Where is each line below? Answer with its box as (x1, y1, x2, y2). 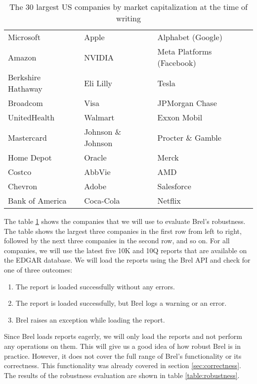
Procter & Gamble (157, 131, 221, 143)
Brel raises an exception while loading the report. (15, 314, 165, 325)
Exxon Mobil (157, 111, 203, 123)
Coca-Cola (84, 195, 120, 206)
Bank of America (8, 195, 67, 206)
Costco (8, 166, 32, 177)
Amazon (8, 51, 37, 63)
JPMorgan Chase (157, 97, 217, 109)
